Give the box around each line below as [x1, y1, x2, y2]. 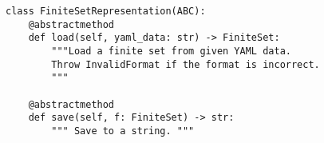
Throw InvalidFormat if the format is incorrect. [51, 58, 320, 70]
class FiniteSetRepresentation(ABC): [6, 6, 206, 17]
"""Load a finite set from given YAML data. [51, 45, 291, 57]
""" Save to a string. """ [51, 125, 195, 137]
